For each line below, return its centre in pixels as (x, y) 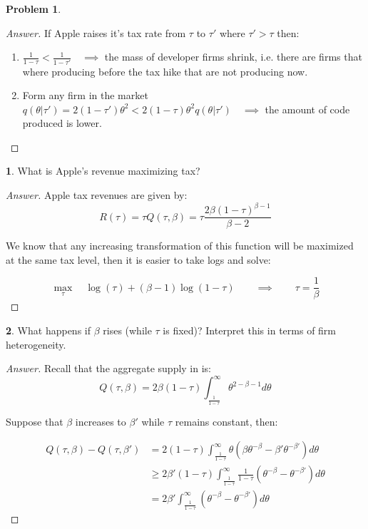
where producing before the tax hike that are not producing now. (165, 71)
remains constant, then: (226, 421)
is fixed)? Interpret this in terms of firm (250, 330)
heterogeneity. (36, 344)
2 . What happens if (48, 330)
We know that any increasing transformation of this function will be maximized (180, 246)
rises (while (127, 330)
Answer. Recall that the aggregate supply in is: (109, 368)
